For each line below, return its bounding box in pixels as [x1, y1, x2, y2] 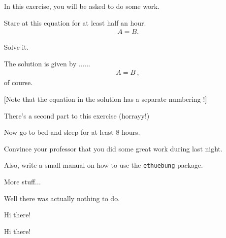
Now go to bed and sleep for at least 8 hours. [4, 127, 140, 137]
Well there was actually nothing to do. [4, 193, 120, 203]
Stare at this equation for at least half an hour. [4, 17, 146, 28]
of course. [4, 77, 33, 88]
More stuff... [4, 177, 41, 187]
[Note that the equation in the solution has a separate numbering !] [4, 94, 207, 104]
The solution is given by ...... [4, 58, 91, 68]
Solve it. [4, 42, 29, 52]
